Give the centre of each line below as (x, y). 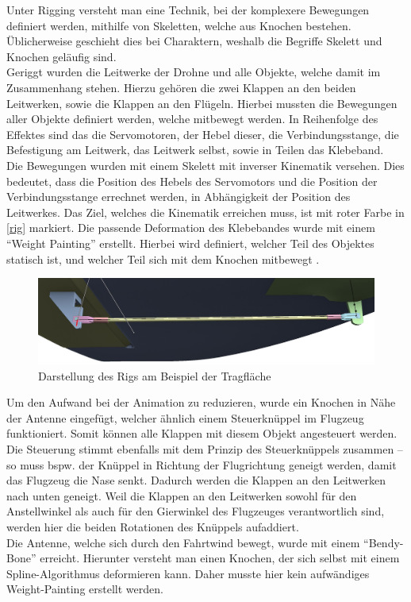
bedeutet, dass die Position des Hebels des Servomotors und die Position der (192, 181)
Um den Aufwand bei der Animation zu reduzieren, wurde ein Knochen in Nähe (201, 402)
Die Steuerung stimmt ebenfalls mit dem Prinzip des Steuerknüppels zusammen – (205, 448)
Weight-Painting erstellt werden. (85, 589)
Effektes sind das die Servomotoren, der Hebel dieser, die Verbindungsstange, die (203, 134)
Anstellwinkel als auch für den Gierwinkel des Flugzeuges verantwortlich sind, (196, 511)
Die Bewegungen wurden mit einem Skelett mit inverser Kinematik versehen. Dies (205, 165)
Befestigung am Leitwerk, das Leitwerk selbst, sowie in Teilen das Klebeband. (195, 150)
